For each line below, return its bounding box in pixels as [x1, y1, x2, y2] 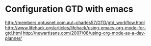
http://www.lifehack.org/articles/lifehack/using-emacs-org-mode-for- [5, 24, 146, 30]
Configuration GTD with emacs [5, 3, 133, 15]
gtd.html [5, 30, 22, 36]
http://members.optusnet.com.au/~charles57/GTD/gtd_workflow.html [5, 20, 145, 25]
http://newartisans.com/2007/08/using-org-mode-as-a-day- [23, 30, 146, 36]
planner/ [5, 35, 22, 41]
